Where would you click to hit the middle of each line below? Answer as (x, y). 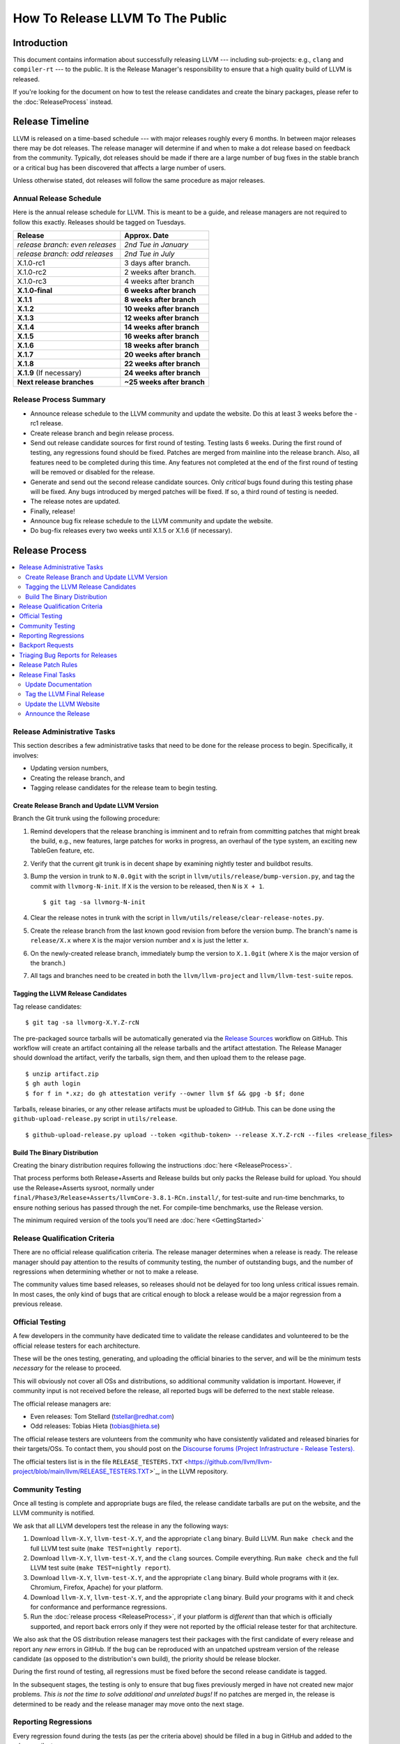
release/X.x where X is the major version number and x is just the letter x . (139, 940)
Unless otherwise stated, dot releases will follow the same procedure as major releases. (139, 181)
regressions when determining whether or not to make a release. (106, 1271)
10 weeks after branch (162, 309)
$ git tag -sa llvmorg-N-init (94, 902)
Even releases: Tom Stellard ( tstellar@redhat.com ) (102, 1416)
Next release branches (55, 382)
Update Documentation (59, 684)
